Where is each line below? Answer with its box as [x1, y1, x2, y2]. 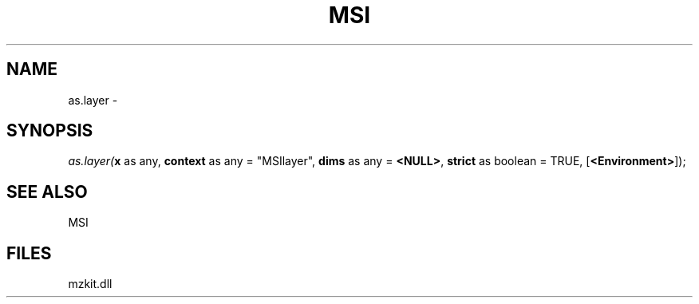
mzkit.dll [68, 277, 113, 291]
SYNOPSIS [6, 120, 93, 141]
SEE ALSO [6, 181, 88, 202]
